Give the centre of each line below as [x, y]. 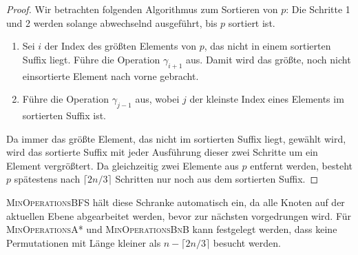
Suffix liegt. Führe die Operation [91, 59]
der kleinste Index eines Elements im [267, 99]
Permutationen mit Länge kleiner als [84, 242]
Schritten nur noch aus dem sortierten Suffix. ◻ [217, 179]
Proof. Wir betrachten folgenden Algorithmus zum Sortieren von [142, 9]
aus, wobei [157, 99]
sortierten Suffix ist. [64, 115]
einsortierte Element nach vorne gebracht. [110, 75]
